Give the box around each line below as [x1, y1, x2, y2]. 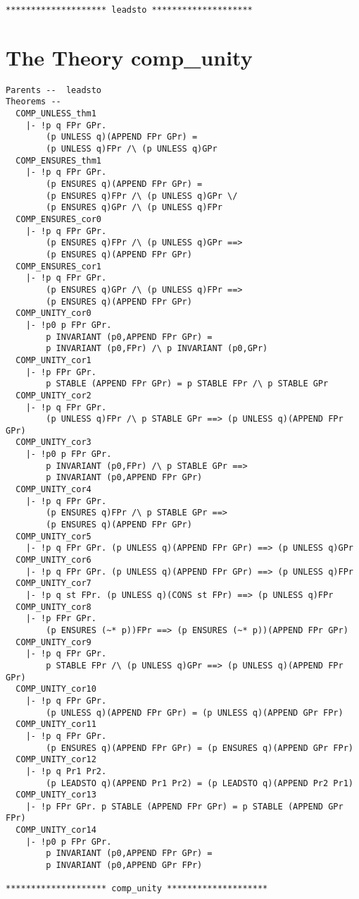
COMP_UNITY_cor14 [15, 825, 96, 836]
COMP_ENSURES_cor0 [15, 214, 102, 224]
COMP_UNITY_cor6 [15, 555, 92, 565]
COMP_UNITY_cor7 [15, 578, 92, 589]
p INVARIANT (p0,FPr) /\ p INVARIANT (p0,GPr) [46, 343, 268, 354]
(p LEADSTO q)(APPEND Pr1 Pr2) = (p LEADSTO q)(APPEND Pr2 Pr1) [46, 778, 353, 788]
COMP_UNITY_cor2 [15, 390, 92, 400]
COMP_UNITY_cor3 [15, 437, 92, 448]
